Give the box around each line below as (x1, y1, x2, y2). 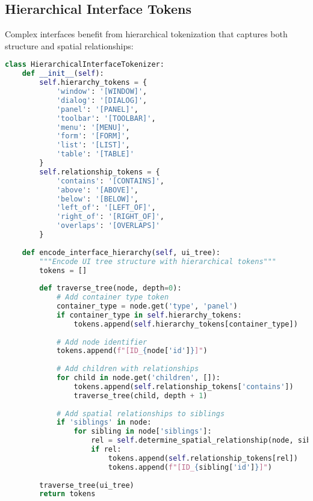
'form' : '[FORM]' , (56, 132, 130, 141)
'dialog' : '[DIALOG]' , (56, 96, 147, 105)
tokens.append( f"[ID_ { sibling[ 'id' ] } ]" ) (108, 463, 272, 472)
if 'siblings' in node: (56, 418, 152, 427)
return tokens (39, 490, 96, 499)
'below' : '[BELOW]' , (56, 194, 138, 203)
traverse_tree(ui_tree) (39, 481, 134, 490)
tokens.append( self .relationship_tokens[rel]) (108, 453, 298, 463)
